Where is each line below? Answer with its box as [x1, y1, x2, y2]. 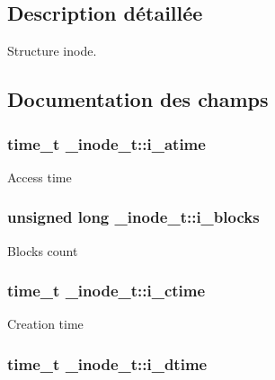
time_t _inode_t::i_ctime [7, 279, 206, 302]
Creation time [7, 314, 84, 333]
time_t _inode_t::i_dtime [7, 352, 208, 375]
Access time [7, 167, 72, 186]
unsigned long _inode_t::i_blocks [7, 206, 260, 228]
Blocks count [7, 241, 78, 260]
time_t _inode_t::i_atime [7, 132, 206, 155]
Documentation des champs [7, 85, 269, 113]
